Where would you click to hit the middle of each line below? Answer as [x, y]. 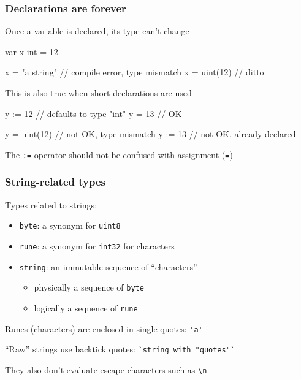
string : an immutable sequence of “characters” [108, 266]
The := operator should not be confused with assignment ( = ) [119, 154]
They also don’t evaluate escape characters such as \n [106, 369]
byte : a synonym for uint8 [70, 225]
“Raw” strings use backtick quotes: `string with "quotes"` [120, 349]
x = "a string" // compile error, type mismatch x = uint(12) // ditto [135, 72]
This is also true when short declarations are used [98, 93]
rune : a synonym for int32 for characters [97, 245]
